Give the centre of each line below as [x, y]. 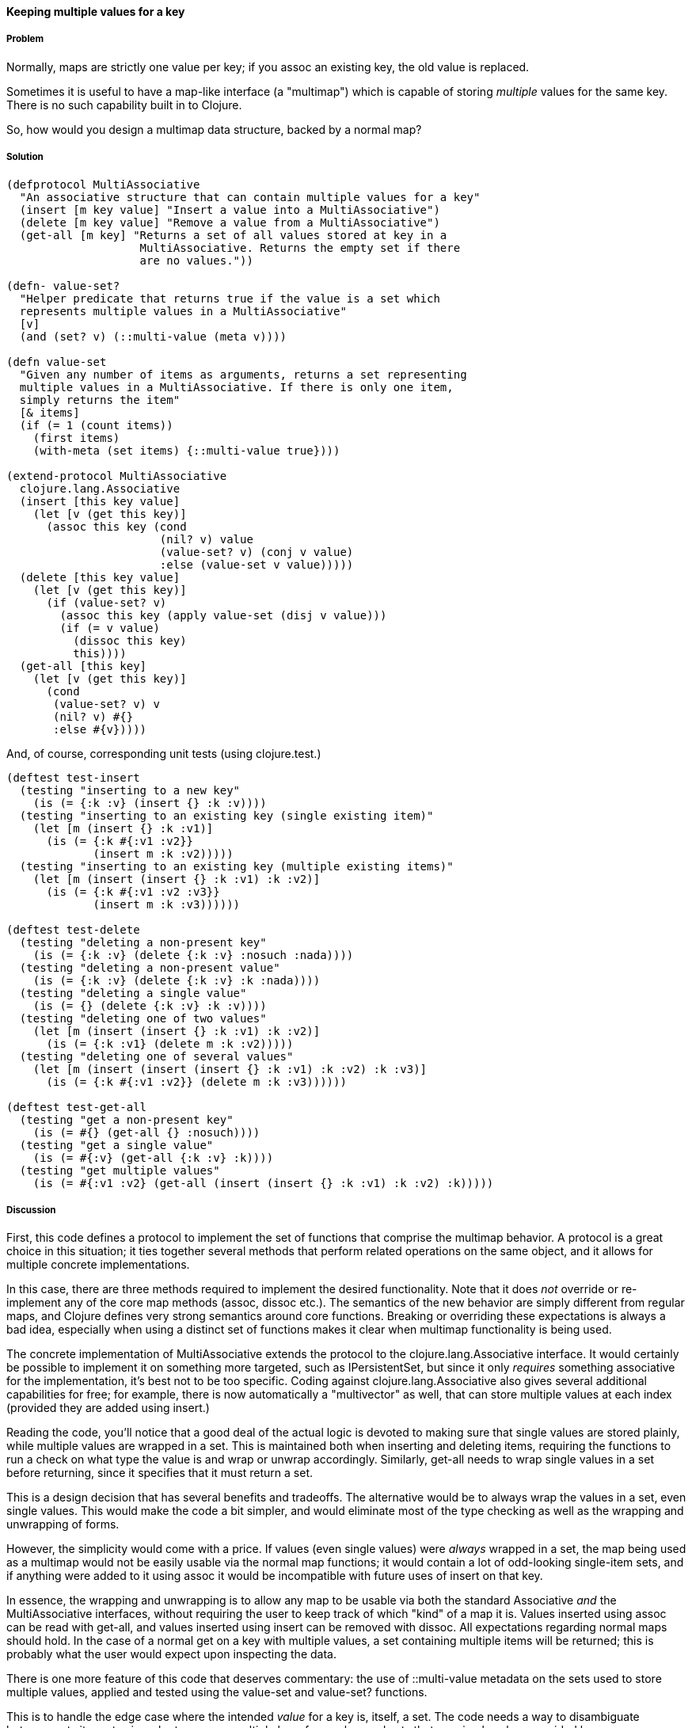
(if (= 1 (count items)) [96, 425]
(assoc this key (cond [116, 526]
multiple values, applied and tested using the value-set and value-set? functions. [217, 1692]
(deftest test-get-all [77, 1107]
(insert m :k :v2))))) [163, 853]
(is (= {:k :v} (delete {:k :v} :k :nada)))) [177, 980]
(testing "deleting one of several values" [156, 1056]
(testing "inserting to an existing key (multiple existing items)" [236, 866]
